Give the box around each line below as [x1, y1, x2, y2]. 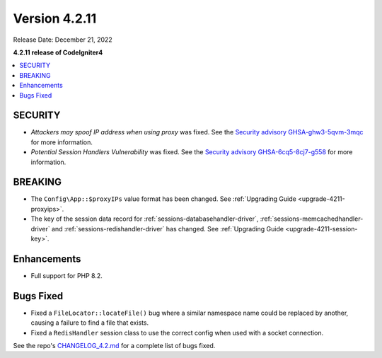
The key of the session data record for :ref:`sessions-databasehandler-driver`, [30, 214, 259, 223]
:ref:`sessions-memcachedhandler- [260, 214, 364, 223]
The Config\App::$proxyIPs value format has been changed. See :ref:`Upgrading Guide [30, 195, 296, 203]
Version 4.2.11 [13, 11, 97, 26]
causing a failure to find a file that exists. [30, 318, 149, 327]
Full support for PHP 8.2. [30, 271, 103, 279]
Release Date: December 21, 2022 [13, 35, 112, 44]
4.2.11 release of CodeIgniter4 [13, 48, 103, 57]
